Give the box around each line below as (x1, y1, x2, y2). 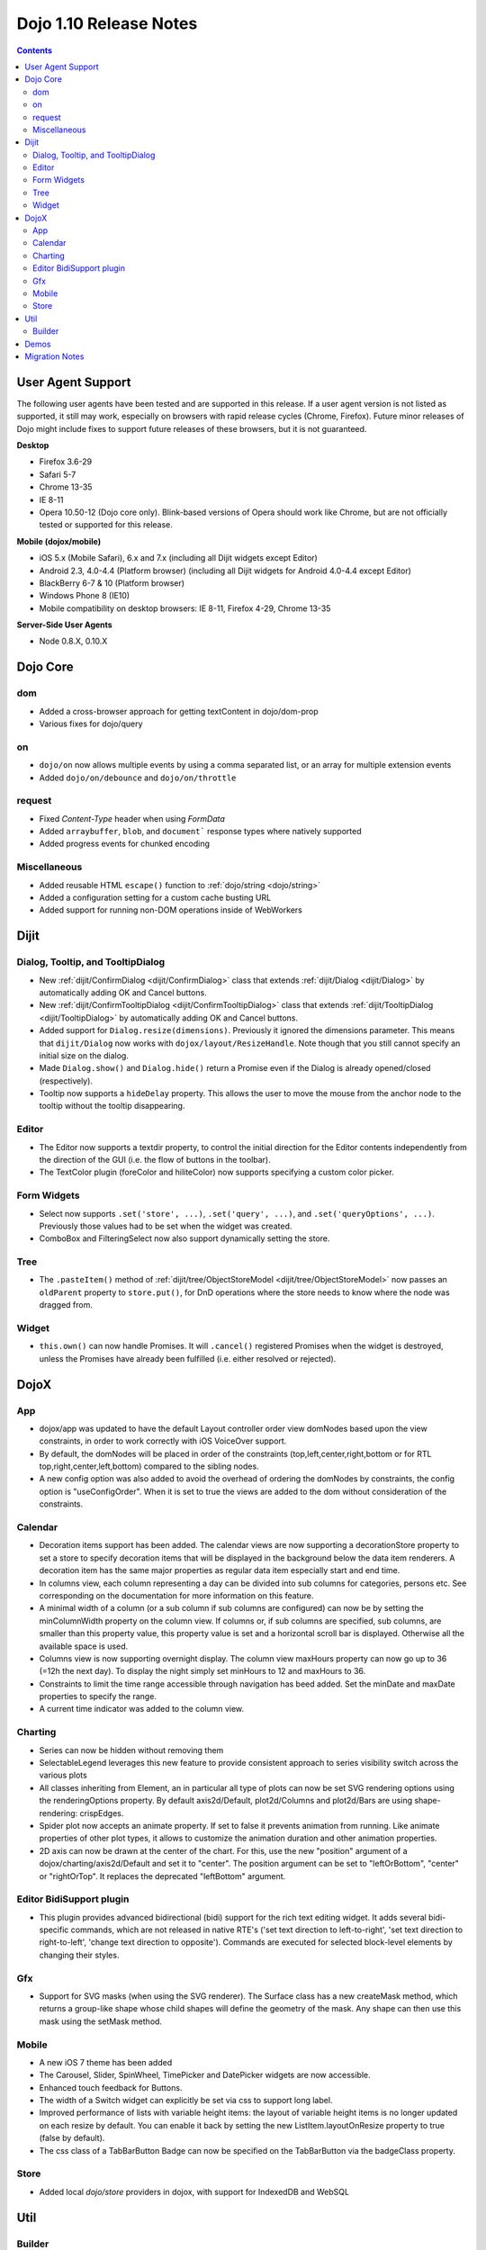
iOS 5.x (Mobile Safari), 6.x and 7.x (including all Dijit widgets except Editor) (39, 553, 319, 563)
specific (39, 1924, 69, 1935)
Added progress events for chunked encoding (39, 838, 211, 850)
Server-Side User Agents (16, 619, 112, 630)
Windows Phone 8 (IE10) (39, 590, 130, 601)
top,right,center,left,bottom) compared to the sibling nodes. (39, 1461, 260, 1471)
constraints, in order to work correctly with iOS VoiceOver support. (39, 1435, 287, 1446)
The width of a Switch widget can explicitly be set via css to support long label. (39, 2095, 333, 2106)
